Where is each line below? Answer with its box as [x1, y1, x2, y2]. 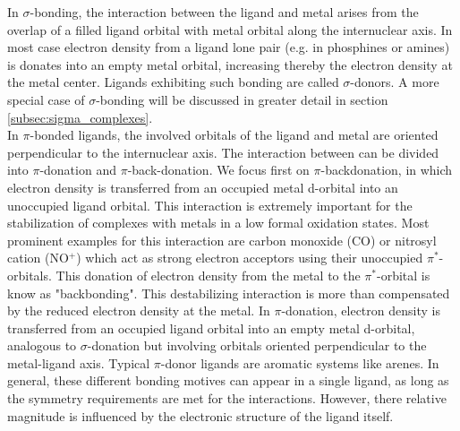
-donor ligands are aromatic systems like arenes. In [160, 353, 439, 372]
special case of [7, 90, 85, 108]
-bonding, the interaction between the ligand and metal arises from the [30, 3, 419, 21]
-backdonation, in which [320, 160, 453, 179]
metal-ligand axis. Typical [7, 353, 150, 372]
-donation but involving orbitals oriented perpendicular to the [87, 336, 427, 355]
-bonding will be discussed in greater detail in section [96, 90, 388, 108]
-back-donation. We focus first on [127, 160, 310, 179]
